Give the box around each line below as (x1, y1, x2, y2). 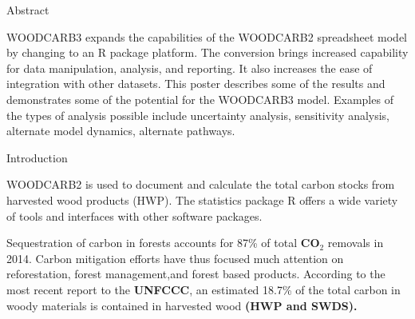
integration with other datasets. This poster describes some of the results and (6, 75, 385, 92)
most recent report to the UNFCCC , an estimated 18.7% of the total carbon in (6, 281, 401, 297)
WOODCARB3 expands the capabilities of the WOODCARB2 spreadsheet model (6, 28, 407, 45)
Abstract (6, 2, 49, 18)
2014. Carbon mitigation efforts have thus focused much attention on (6, 249, 344, 266)
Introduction (6, 149, 68, 165)
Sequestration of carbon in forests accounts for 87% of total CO (6, 234, 320, 251)
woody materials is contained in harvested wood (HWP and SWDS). (6, 297, 358, 313)
